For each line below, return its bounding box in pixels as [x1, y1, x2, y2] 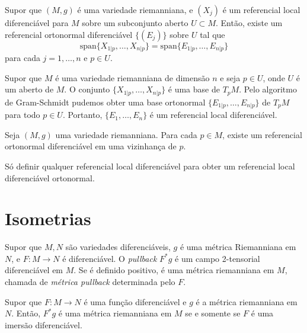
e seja [220, 71, 241, 84]
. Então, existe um [215, 17, 283, 28]
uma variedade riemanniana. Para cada [55, 128, 197, 140]
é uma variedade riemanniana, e [77, 4, 193, 15]
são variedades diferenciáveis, [65, 241, 171, 253]
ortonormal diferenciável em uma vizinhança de [5, 140, 177, 152]
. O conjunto [64, 83, 110, 95]
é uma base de [168, 83, 220, 95]
